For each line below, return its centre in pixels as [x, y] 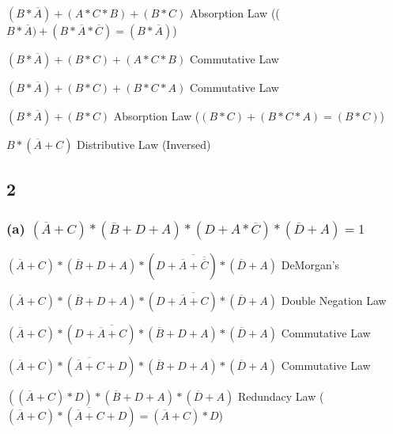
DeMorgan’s [310, 265]
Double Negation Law [334, 300]
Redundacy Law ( [281, 396]
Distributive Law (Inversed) [144, 144]
